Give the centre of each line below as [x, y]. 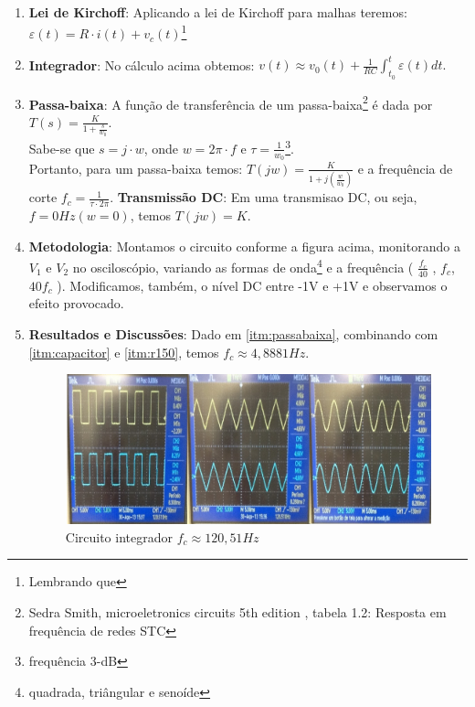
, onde [161, 148]
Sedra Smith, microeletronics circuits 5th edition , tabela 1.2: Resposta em [237, 612]
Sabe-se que [62, 148]
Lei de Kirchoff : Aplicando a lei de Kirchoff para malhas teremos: [218, 12]
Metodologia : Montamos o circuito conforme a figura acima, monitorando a [244, 246]
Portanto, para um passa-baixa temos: [136, 168]
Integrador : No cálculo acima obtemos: [142, 64]
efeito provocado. [76, 303]
